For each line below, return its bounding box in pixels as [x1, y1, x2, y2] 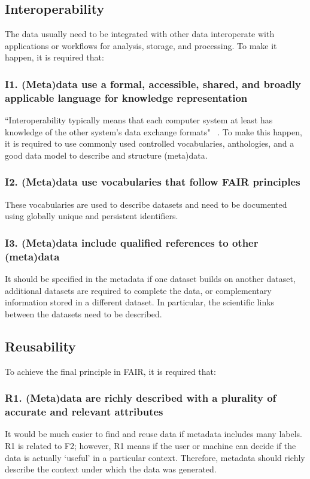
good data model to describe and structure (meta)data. [5, 148, 208, 161]
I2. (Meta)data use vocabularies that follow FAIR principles [5, 174, 300, 189]
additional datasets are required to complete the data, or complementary [5, 284, 272, 296]
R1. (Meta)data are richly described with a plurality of [5, 390, 276, 405]
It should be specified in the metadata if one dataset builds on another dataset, [5, 272, 296, 285]
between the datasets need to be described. [5, 307, 162, 320]
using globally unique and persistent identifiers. [5, 210, 178, 222]
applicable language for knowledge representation [5, 90, 248, 105]
